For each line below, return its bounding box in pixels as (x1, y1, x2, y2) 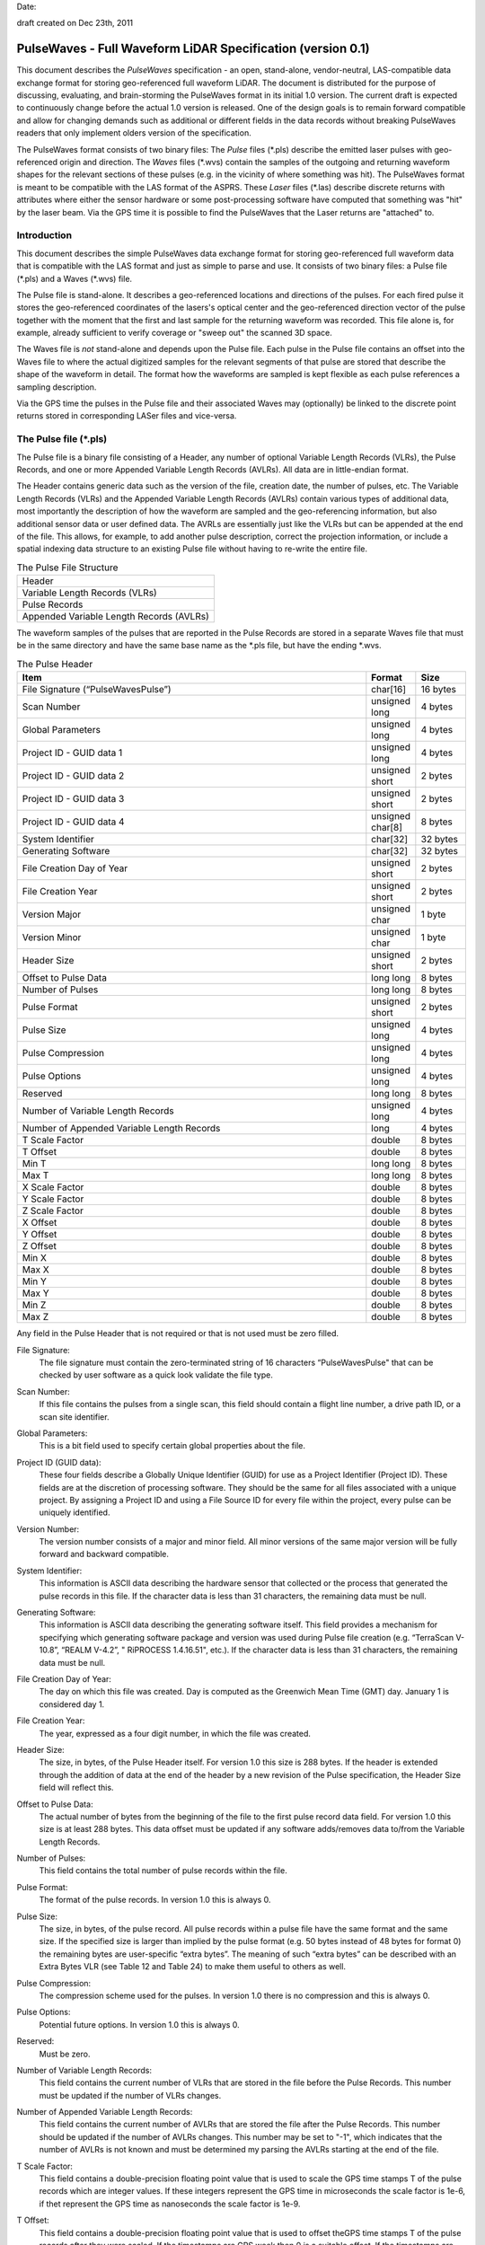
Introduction (16, 229, 72, 242)
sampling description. (16, 382, 97, 392)
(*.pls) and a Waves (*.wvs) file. (16, 273, 133, 284)
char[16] (371, 683, 407, 696)
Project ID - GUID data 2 (22, 770, 125, 782)
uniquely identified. (39, 1507, 110, 1518)
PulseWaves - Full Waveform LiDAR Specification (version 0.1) (16, 41, 370, 57)
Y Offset (22, 1228, 57, 1241)
